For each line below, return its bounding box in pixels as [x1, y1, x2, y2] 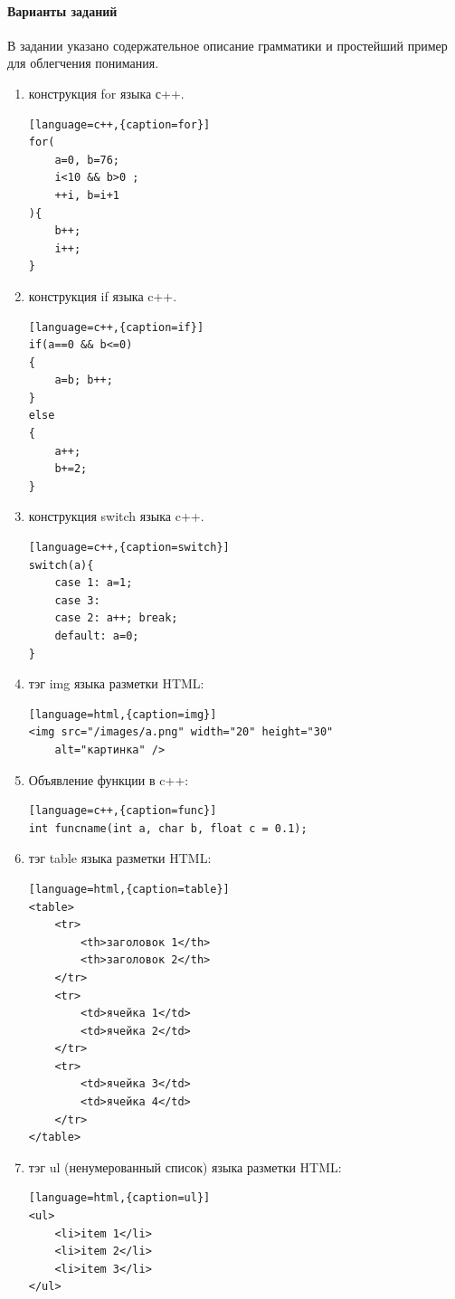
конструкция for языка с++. [28, 83, 185, 102]
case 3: [54, 593, 100, 607]
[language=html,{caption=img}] [28, 707, 217, 721]
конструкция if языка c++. [28, 286, 177, 305]
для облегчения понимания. [7, 53, 159, 72]
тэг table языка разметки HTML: [28, 849, 212, 868]
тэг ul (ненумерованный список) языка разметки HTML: [28, 1157, 342, 1176]
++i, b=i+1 [54, 188, 120, 202]
